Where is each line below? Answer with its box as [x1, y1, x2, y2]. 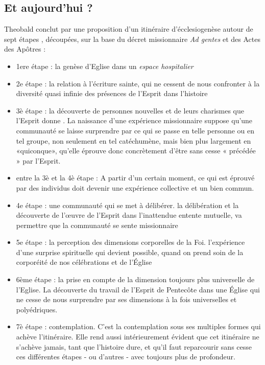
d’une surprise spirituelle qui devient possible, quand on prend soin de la [16, 246, 244, 257]
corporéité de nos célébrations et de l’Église [16, 257, 152, 267]
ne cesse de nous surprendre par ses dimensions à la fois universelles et [16, 294, 237, 305]
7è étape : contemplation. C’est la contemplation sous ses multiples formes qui [16, 321, 261, 332]
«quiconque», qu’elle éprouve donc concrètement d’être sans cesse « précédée [16, 145, 256, 156]
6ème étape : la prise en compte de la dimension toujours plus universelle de [16, 274, 255, 285]
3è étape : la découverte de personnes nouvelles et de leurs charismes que [16, 105, 245, 116]
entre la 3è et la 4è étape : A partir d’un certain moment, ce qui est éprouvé [16, 172, 255, 183]
